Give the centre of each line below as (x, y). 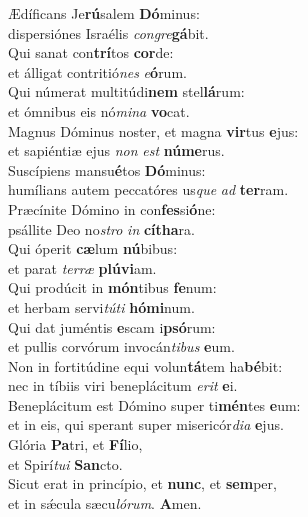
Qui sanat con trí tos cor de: (91, 52)
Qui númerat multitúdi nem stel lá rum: (126, 91)
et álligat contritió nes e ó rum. (97, 71)
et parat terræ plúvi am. (82, 267)
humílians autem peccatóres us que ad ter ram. (148, 189)
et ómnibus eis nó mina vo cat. (99, 110)
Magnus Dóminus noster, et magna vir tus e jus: (153, 130)
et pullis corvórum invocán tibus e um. (121, 346)
